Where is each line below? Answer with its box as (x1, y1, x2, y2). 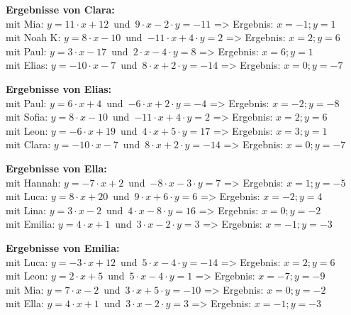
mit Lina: (6, 202, 46, 217)
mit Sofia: (6, 109, 48, 124)
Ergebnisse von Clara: (6, 2, 115, 16)
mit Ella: (6, 296, 44, 311)
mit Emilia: (6, 216, 55, 231)
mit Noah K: (6, 30, 61, 45)
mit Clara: (6, 137, 51, 152)
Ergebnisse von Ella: (6, 160, 107, 175)
